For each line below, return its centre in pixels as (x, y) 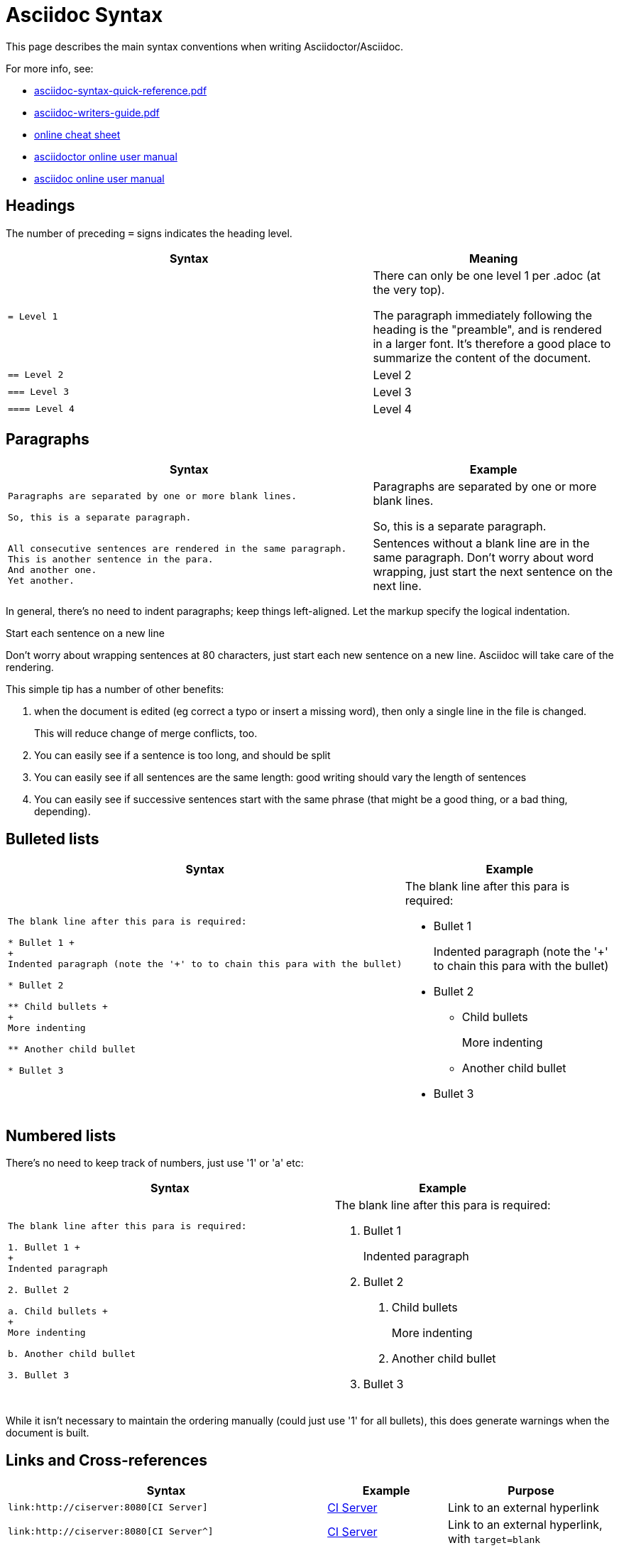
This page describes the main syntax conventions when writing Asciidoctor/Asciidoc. (205, 46)
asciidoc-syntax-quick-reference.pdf (121, 90)
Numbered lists (61, 1135)
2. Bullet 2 (39, 1290)
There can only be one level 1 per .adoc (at (487, 275)
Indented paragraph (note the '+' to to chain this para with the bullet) (205, 964)
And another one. (53, 570)
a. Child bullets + (58, 1311)
